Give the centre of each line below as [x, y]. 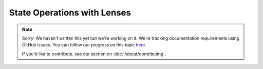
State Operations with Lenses [70, 13]
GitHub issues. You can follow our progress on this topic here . [84, 45]
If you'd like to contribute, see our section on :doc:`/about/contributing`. [94, 54]
